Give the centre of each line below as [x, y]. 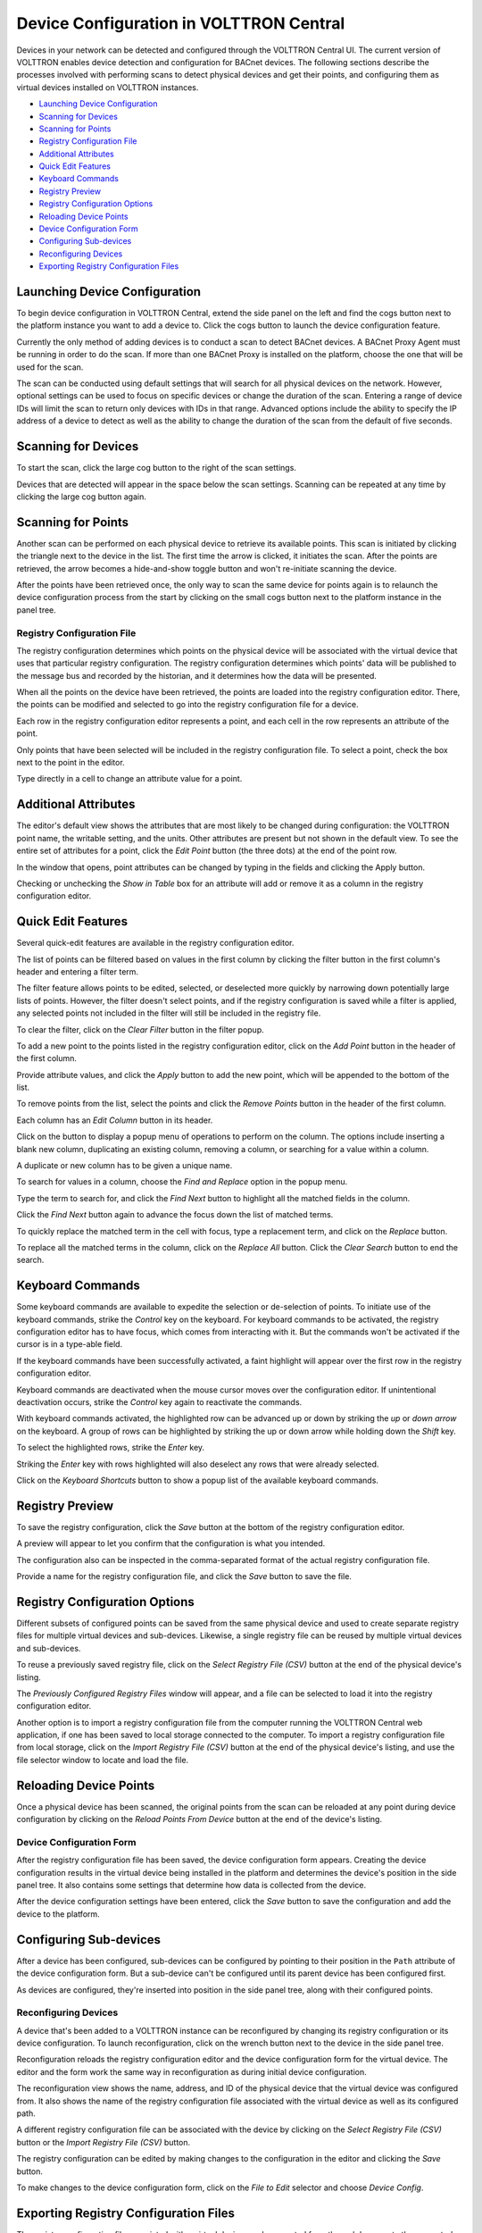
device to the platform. [58, 1914]
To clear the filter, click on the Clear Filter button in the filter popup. [141, 1029]
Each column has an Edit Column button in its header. [115, 1120]
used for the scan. [50, 367]
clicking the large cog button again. [81, 497]
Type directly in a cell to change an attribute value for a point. [129, 779]
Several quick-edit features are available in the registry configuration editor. [155, 943]
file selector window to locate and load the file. [103, 1760]
